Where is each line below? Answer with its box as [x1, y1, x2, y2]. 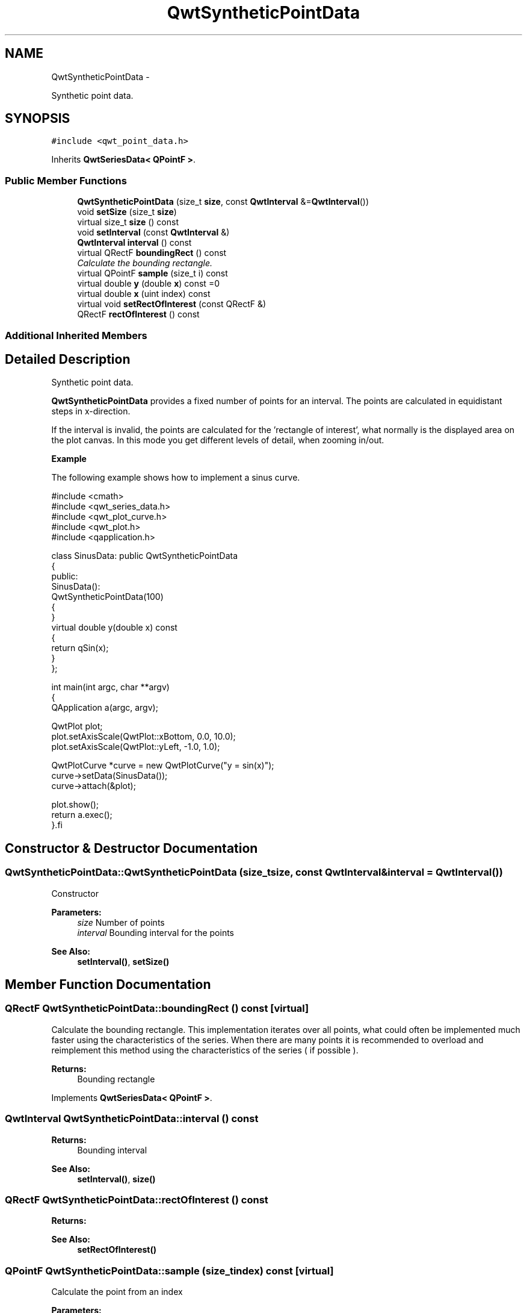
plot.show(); [51, 799, 99, 810]
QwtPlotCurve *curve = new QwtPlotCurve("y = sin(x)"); [51, 760, 274, 771]
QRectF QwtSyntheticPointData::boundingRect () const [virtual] [5, 1002, 309, 1015]
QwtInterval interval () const [77, 237, 192, 248]
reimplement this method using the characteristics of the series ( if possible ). [51, 1044, 359, 1055]
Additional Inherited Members [5, 329, 147, 342]
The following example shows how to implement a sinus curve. [51, 472, 300, 483]
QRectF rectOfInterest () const [77, 309, 200, 320]
